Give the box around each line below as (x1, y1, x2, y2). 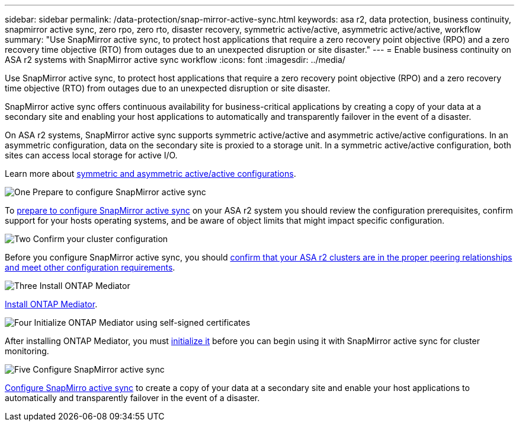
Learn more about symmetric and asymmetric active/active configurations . (5, 169, 296, 179)
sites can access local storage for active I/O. (5, 150, 178, 160)
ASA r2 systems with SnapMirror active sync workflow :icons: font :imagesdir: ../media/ (5, 55, 345, 65)
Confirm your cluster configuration (33, 234, 168, 244)
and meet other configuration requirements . (5, 262, 175, 272)
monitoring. (5, 346, 49, 356)
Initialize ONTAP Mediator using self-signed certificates (34, 317, 251, 328)
